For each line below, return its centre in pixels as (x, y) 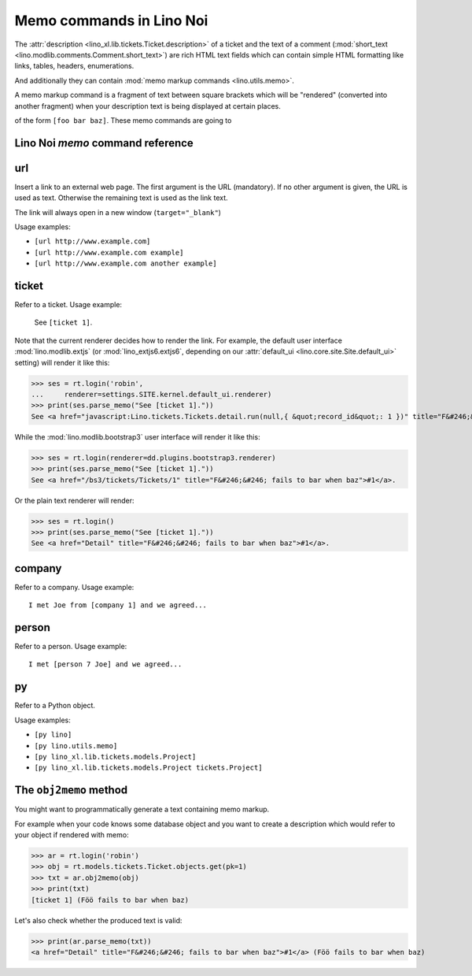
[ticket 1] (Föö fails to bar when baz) (110, 900)
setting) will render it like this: (62, 362)
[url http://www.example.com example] (109, 252)
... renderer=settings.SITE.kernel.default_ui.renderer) (151, 394)
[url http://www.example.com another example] (125, 263)
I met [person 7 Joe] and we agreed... (105, 664)
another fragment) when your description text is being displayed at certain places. (147, 106)
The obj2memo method (71, 790)
